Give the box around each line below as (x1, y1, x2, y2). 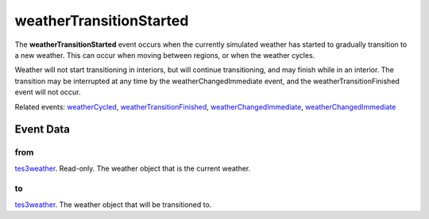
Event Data (14, 123, 71, 136)
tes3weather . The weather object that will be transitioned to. (14, 199, 212, 209)
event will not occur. (14, 87, 81, 97)
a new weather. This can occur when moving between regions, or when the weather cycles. (14, 50, 315, 60)
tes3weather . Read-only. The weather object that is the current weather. (14, 163, 251, 173)
